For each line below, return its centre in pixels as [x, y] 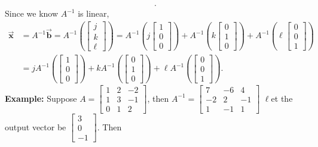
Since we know [32, 13]
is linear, [94, 13]
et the [282, 98]
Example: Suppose [41, 98]
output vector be [36, 126]
